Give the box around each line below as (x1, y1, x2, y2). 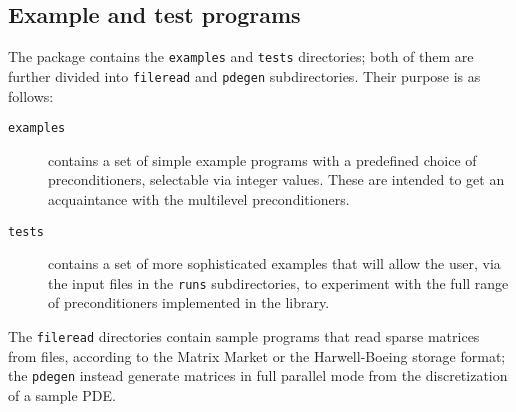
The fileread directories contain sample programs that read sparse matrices (8, 326, 480, 347)
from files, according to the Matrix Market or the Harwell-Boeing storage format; (8, 345, 506, 366)
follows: (8, 85, 54, 106)
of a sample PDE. (8, 384, 116, 405)
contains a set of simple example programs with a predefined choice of (48, 149, 477, 170)
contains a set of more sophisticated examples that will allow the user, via (48, 253, 501, 274)
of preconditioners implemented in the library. (48, 292, 330, 313)
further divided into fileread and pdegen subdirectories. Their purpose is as (8, 65, 481, 86)
